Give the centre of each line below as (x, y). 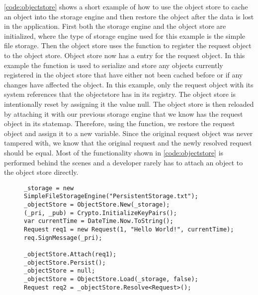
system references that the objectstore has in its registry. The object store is (120, 94)
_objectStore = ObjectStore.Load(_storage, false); (111, 279)
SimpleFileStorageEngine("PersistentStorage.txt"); (111, 196)
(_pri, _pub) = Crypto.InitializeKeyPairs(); (100, 213)
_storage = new (49, 188)
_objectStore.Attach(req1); (70, 254)
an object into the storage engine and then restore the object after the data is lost (129, 16)
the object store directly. (41, 172)
